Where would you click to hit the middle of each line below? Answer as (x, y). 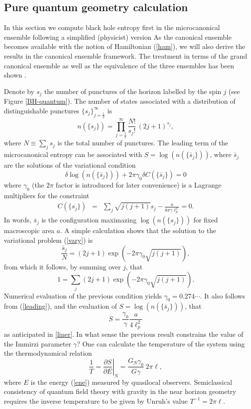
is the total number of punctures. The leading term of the (143, 143)
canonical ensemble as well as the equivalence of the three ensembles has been (119, 65)
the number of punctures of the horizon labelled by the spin (133, 91)
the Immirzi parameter (37, 343)
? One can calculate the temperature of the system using (161, 343)
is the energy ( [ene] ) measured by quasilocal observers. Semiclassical (131, 382)
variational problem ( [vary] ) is (48, 240)
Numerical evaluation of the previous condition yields (83, 295)
